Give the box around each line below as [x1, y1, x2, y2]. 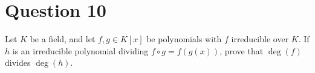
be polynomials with [146, 33, 222, 45]
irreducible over [231, 33, 289, 45]
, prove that [219, 44, 264, 57]
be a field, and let [30, 33, 96, 45]
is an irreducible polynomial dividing [12, 44, 149, 57]
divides [5, 56, 31, 69]
